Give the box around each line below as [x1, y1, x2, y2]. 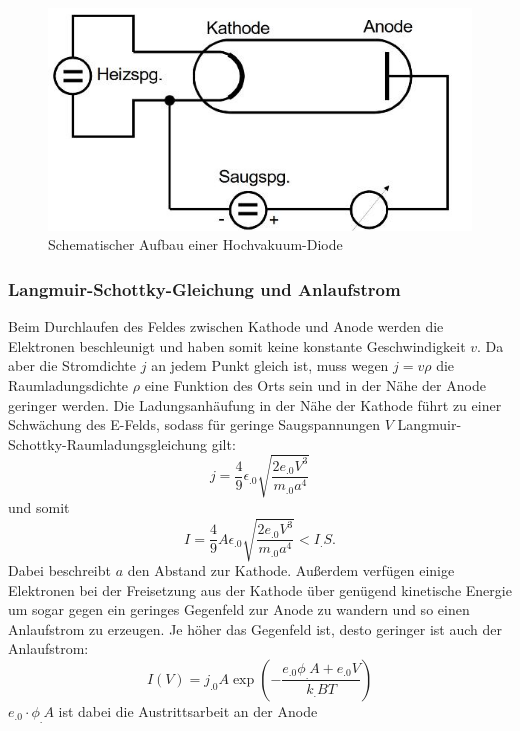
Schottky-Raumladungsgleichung [8, 433, 208, 454]
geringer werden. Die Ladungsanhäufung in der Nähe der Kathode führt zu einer [8, 394, 502, 415]
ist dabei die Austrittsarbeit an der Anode [58, 700, 318, 721]
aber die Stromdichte [8, 355, 137, 376]
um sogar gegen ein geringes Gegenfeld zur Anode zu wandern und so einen [8, 599, 470, 620]
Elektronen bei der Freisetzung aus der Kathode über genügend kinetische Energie [8, 579, 512, 600]
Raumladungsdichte [8, 374, 129, 395]
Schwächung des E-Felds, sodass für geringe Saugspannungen [8, 414, 380, 435]
